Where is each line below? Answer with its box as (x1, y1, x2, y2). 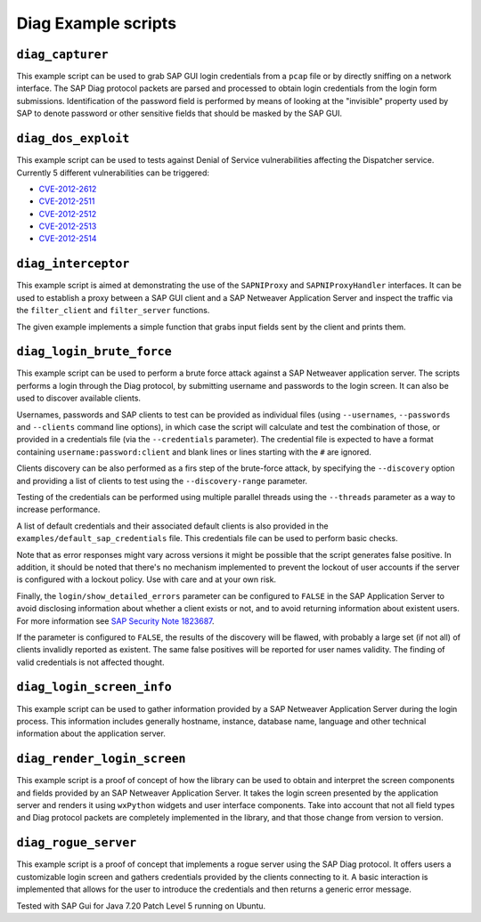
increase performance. (16, 504, 101, 515)
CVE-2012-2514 (38, 233, 97, 244)
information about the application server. (16, 728, 167, 739)
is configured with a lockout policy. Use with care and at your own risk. (16, 574, 276, 585)
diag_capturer (16, 47, 109, 61)
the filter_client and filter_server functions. (16, 305, 210, 316)
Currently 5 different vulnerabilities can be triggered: (16, 167, 209, 178)
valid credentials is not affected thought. (16, 657, 165, 667)
